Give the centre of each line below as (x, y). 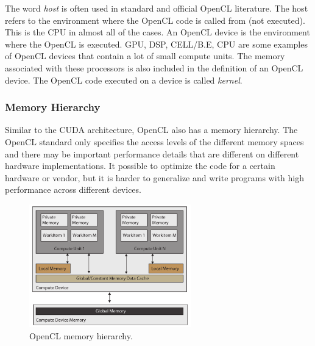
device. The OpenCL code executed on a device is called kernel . (124, 80)
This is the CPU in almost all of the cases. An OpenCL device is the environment (157, 32)
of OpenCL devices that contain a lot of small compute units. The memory (145, 56)
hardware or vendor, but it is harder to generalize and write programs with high (154, 177)
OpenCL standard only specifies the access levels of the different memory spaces (154, 141)
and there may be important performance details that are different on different (152, 153)
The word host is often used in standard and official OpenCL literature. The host (157, 8)
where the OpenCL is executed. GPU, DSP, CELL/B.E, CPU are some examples (156, 44)
